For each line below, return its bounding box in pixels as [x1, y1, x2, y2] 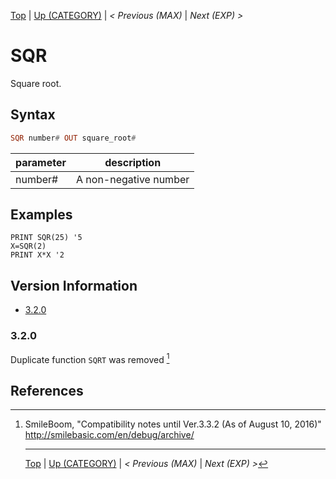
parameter [15, 155, 67, 169]
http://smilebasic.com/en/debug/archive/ [24, 429, 195, 441]
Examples [10, 206, 73, 224]
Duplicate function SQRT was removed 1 [10, 351, 170, 365]
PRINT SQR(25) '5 [10, 233, 83, 243]
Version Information [10, 277, 138, 294]
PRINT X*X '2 [10, 250, 65, 260]
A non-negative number [76, 172, 190, 186]
